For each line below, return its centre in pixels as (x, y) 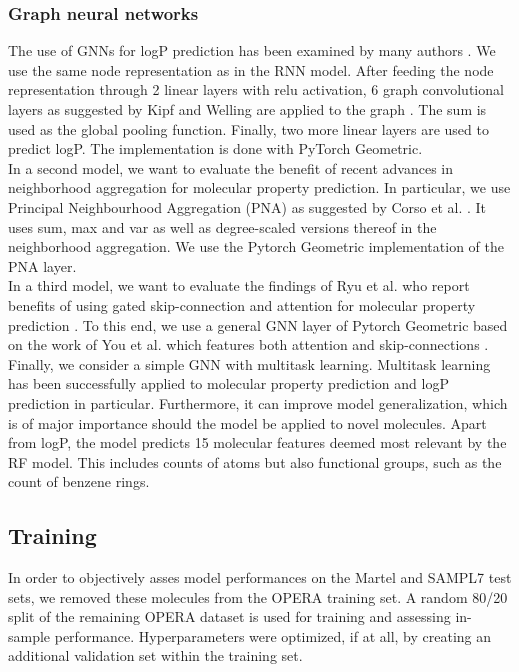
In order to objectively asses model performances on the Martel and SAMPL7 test (260, 577)
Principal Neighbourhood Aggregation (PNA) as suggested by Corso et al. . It (247, 206)
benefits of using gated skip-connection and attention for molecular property (242, 304)
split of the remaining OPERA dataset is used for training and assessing (229, 616)
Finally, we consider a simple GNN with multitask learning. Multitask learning (249, 363)
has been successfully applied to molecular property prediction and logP (228, 383)
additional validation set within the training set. (155, 655)
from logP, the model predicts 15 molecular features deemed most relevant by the (257, 442)
